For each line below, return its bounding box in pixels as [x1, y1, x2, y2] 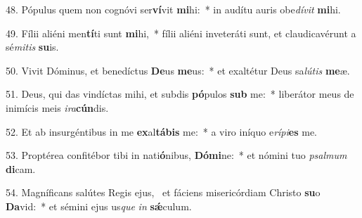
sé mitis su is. [6, 39, 59, 54]
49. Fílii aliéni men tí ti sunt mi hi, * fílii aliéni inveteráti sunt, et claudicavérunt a [6, 25, 356, 40]
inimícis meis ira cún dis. [6, 100, 109, 115]
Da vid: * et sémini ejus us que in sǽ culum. [6, 198, 192, 213]
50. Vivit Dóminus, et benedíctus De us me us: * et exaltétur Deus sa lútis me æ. [6, 63, 350, 77]
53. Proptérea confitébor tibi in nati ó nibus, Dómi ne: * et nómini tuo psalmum [6, 148, 347, 162]
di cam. [6, 161, 36, 176]
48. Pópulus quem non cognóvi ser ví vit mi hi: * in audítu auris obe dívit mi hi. [6, 2, 341, 16]
